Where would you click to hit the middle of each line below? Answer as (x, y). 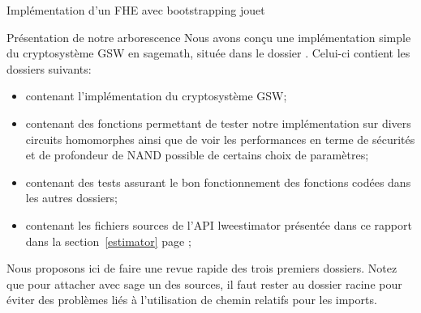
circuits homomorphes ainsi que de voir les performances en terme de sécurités (220, 139)
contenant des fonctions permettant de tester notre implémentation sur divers (218, 123)
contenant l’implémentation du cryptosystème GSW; (156, 96)
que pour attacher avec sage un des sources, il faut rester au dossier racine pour (204, 283)
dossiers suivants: (49, 68)
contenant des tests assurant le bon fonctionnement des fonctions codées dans (218, 182)
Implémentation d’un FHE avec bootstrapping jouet (136, 10)
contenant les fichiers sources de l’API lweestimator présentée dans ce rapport (219, 224)
